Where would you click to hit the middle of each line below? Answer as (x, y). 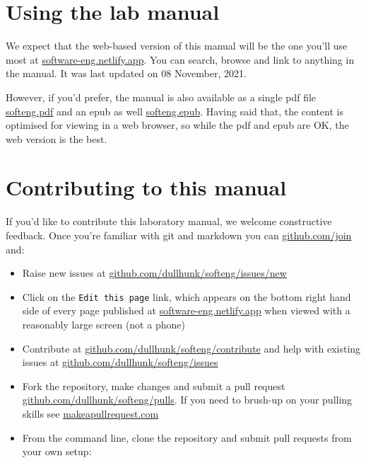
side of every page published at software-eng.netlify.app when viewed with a (186, 310)
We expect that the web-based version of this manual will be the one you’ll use (177, 46)
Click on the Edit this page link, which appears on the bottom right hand (187, 296)
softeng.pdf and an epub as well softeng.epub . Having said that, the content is (175, 111)
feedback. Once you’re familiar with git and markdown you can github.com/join (179, 235)
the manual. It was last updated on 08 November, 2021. (126, 73)
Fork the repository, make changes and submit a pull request (154, 385)
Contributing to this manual (146, 187)
